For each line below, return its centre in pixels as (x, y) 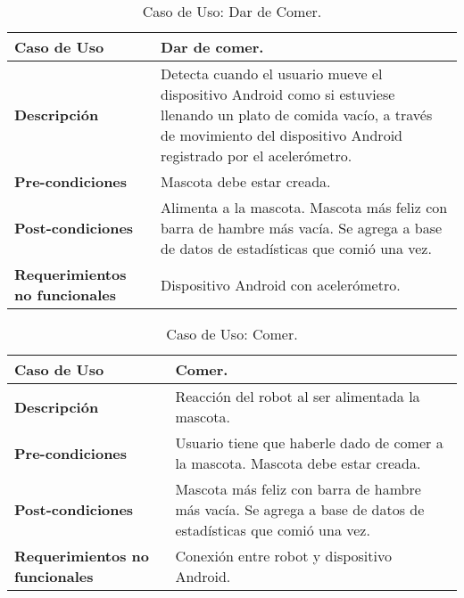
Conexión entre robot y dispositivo (283, 556)
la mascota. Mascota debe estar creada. (298, 463)
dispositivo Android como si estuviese (278, 94)
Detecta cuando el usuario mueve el (272, 74)
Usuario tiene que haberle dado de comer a (309, 442)
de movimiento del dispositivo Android (282, 135)
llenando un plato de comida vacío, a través (297, 115)
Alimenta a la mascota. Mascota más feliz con (304, 207)
